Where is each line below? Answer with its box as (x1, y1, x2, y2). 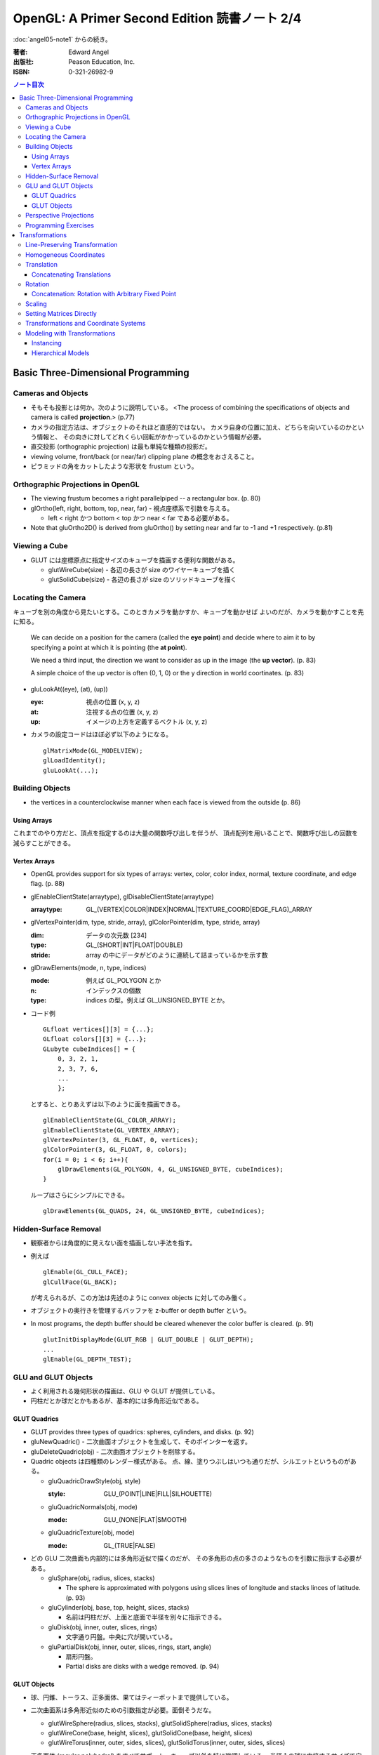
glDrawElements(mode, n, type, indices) (30, 964, 147, 972)
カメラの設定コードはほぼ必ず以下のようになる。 (30, 730, 172, 739)
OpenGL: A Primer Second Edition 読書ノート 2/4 (13, 11, 302, 26)
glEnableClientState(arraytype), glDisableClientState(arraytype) (30, 892, 214, 901)
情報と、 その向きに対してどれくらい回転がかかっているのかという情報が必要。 (36, 432, 266, 441)
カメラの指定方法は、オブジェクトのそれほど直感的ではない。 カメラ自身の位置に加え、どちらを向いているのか (30, 423, 352, 431)
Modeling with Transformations (25, 329, 116, 337)
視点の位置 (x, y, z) (86, 698, 140, 706)
